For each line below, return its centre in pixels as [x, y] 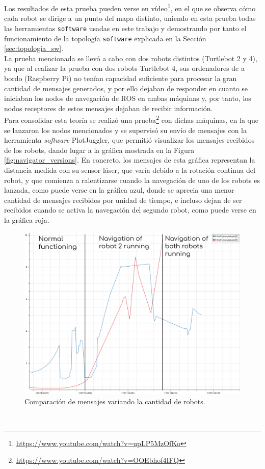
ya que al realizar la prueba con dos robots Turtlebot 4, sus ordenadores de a [124, 68]
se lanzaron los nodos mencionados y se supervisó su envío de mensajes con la [126, 130]
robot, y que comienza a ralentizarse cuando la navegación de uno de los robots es [132, 180]
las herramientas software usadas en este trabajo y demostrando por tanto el [125, 28]
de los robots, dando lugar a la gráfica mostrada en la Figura [99, 150]
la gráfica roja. [27, 219]
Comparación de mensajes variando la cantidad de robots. [115, 401]
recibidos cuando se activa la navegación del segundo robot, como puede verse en [130, 210]
